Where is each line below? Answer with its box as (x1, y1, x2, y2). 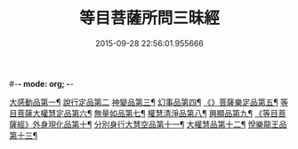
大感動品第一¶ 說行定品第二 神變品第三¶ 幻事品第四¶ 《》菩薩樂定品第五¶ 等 (9, 97, 289, 107)
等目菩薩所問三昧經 (78, 8, 220, 28)
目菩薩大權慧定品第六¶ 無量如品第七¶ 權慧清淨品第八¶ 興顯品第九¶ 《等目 (9, 107, 278, 118)
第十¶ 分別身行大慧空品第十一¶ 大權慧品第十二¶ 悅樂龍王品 (70, 119, 287, 129)
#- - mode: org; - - (9, 78, 74, 89)
